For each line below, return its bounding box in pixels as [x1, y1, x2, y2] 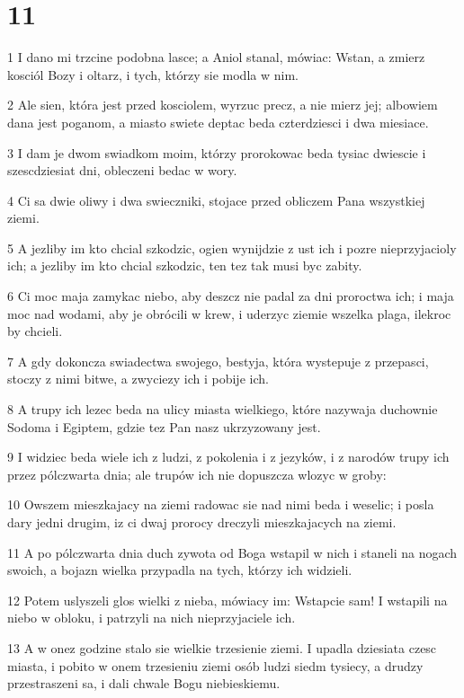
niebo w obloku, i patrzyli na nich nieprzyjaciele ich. [7, 608, 296, 627]
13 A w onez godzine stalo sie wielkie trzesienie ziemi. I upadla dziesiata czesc [7, 638, 437, 657]
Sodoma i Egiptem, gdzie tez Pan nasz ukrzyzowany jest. [7, 417, 321, 436]
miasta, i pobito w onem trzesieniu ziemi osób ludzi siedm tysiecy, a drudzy [7, 656, 424, 675]
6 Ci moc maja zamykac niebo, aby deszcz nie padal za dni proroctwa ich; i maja [7, 287, 454, 305]
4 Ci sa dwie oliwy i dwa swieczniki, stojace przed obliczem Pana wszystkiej [7, 190, 425, 209]
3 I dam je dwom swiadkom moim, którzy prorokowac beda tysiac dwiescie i [7, 143, 426, 162]
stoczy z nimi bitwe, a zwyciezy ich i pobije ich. [7, 369, 269, 388]
